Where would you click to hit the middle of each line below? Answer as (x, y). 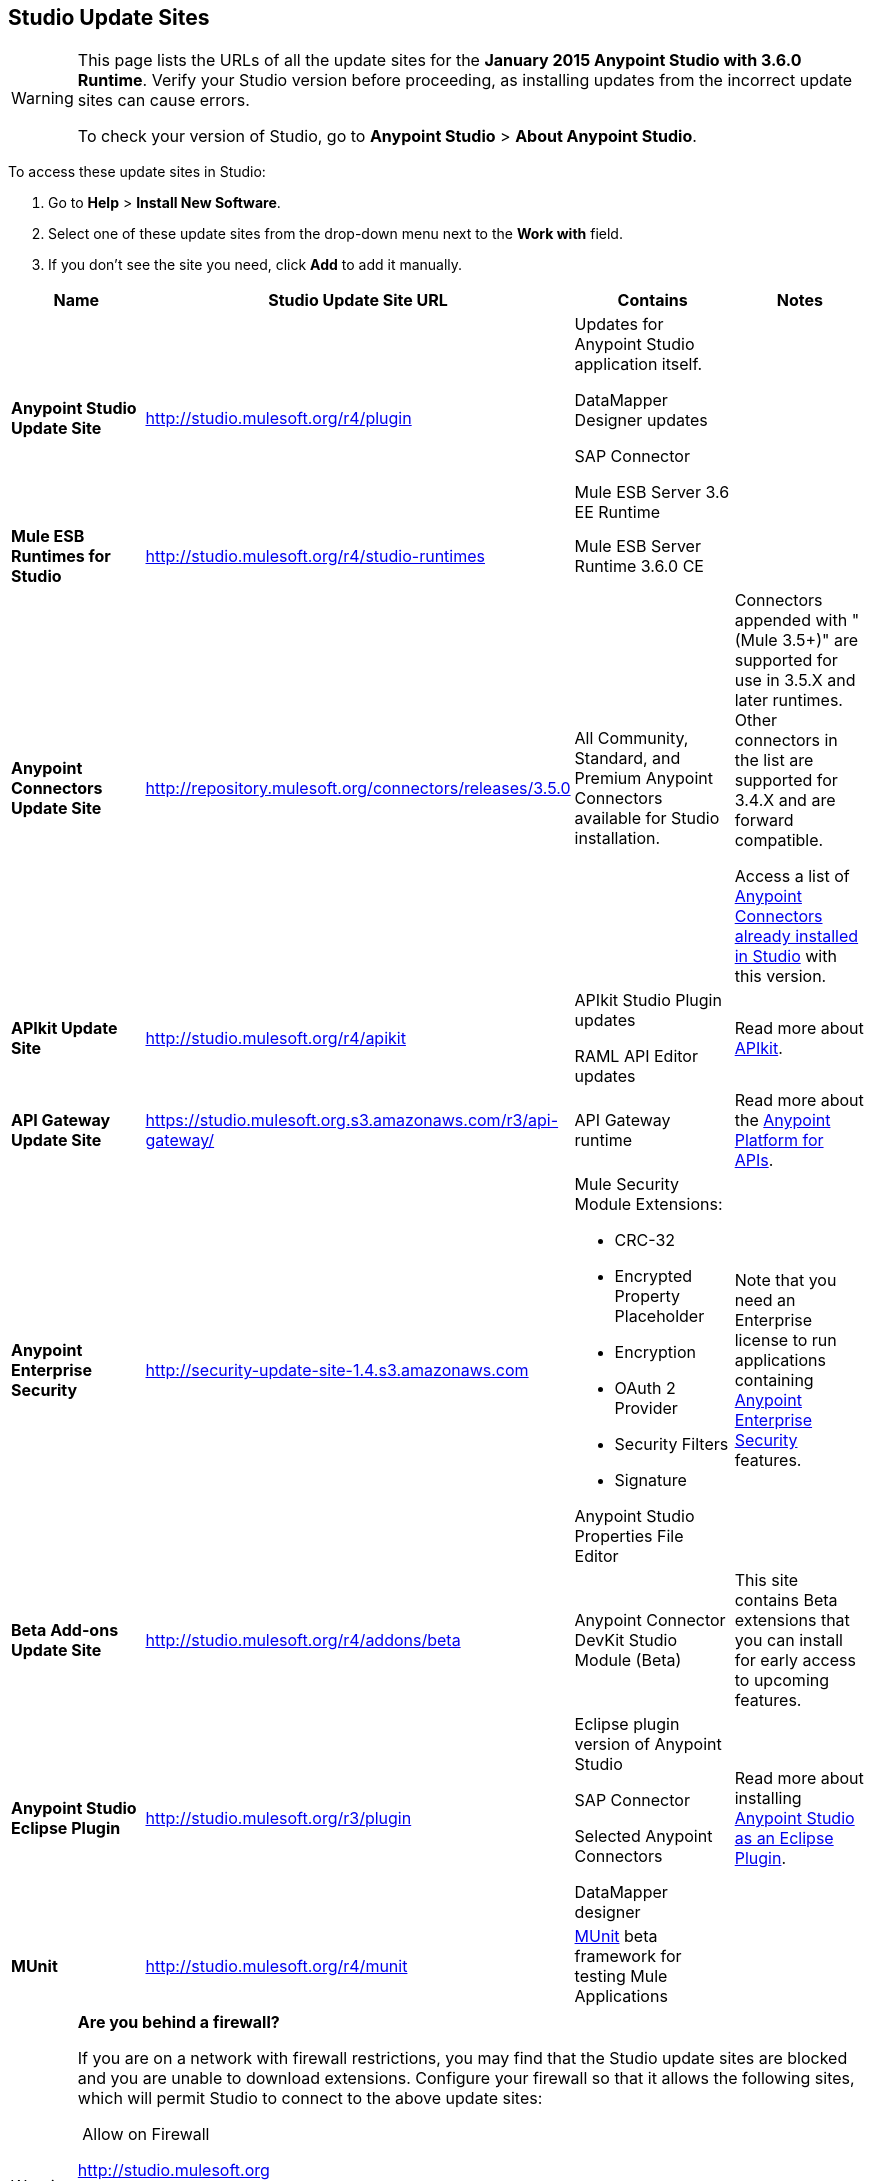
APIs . (754, 1160)
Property (647, 1296)
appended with (791, 620)
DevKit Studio (626, 1640)
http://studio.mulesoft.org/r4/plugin (278, 418)
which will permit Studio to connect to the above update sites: (310, 2098)
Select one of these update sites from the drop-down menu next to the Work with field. (335, 234)
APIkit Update (64, 1028)
